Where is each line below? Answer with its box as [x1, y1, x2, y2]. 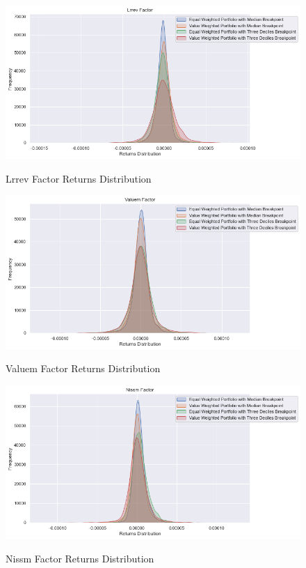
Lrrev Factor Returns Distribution [6, 171, 152, 185]
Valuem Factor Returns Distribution [6, 361, 161, 376]
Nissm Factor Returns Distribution [6, 551, 154, 565]
